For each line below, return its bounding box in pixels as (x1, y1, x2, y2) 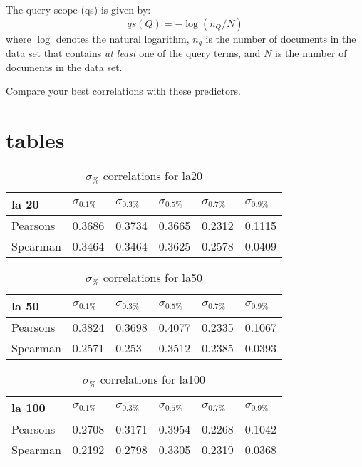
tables (6, 125, 65, 154)
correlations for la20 (103, 167, 203, 184)
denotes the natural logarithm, (56, 31, 190, 46)
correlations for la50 (103, 268, 203, 285)
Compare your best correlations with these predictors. (6, 83, 241, 98)
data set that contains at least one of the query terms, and (6, 46, 261, 61)
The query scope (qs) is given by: (6, 2, 151, 16)
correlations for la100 (100, 370, 206, 387)
